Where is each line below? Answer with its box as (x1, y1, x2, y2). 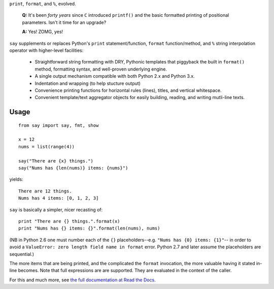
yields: (9, 176, 23, 182)
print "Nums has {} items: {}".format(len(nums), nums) (18, 226, 160, 231)
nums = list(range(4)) (18, 144, 75, 149)
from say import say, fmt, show (18, 122, 99, 128)
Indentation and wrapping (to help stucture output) (35, 80, 141, 86)
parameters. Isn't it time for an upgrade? (22, 19, 107, 25)
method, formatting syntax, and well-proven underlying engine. (35, 66, 167, 72)
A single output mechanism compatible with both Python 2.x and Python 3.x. (35, 73, 195, 79)
